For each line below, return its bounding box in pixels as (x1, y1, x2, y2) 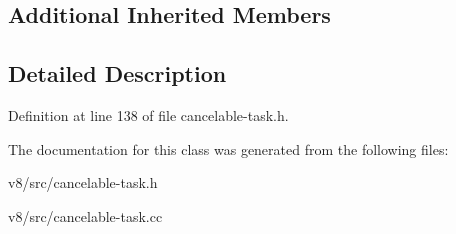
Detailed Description (8, 58, 227, 89)
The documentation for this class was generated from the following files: (8, 138, 449, 159)
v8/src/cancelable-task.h (8, 172, 158, 193)
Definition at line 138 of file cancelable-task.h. (8, 104, 289, 125)
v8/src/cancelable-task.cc (8, 205, 163, 226)
